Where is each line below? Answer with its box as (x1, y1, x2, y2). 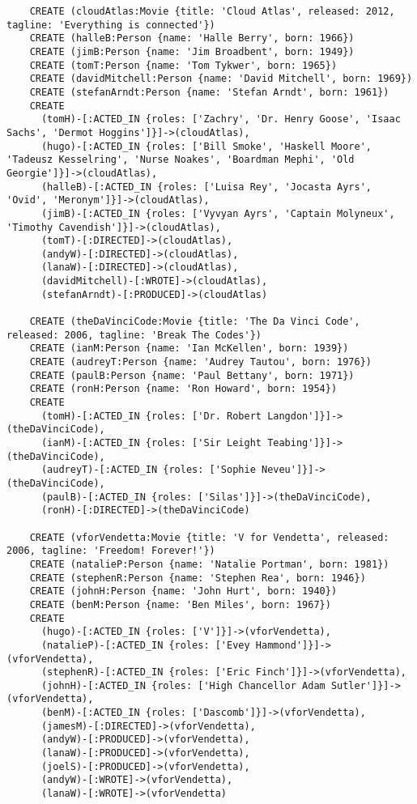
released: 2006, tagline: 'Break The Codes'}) (6, 329, 262, 341)
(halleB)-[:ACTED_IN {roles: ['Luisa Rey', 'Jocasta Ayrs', (40, 181, 372, 193)
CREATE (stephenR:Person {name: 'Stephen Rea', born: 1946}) (29, 572, 366, 584)
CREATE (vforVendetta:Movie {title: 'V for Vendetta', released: (29, 531, 389, 543)
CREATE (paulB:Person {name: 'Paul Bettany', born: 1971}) (29, 369, 355, 381)
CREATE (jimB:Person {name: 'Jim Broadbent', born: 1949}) (29, 45, 355, 57)
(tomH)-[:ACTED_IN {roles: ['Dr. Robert (40, 410, 262, 422)
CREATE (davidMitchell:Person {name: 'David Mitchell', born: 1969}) (29, 73, 413, 85)
